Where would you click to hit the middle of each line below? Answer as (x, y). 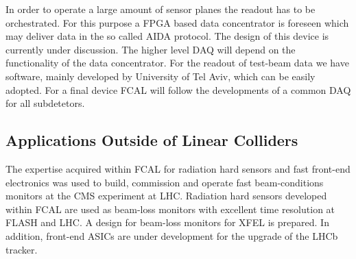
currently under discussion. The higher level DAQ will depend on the (151, 49)
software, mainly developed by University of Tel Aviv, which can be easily (161, 76)
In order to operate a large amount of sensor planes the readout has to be (161, 9)
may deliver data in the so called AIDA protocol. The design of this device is (167, 36)
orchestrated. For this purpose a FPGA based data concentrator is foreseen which (177, 22)
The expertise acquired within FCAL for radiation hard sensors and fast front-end (178, 168)
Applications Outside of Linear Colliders (152, 140)
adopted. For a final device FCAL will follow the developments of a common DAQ (178, 89)
